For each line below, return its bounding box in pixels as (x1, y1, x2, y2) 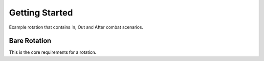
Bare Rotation (9, 37, 51, 45)
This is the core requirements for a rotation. (9, 49, 97, 55)
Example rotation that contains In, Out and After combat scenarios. (9, 24, 144, 30)
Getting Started (9, 7, 73, 18)
